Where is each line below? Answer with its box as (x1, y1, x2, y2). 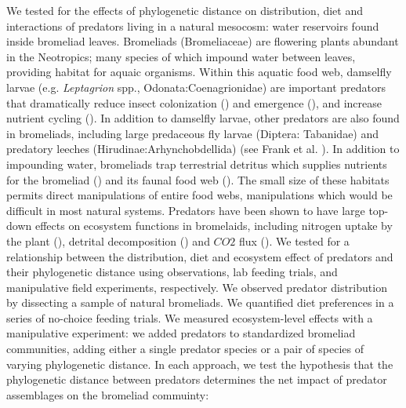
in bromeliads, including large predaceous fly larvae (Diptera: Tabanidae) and (6, 125, 379, 141)
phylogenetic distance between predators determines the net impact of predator (6, 371, 387, 388)
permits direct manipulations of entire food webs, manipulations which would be (6, 187, 393, 203)
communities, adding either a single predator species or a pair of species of (6, 341, 364, 357)
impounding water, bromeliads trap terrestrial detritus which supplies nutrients (6, 155, 387, 172)
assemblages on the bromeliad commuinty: (6, 386, 209, 403)
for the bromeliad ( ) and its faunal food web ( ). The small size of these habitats (6, 171, 390, 188)
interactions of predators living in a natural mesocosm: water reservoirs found (6, 17, 379, 34)
